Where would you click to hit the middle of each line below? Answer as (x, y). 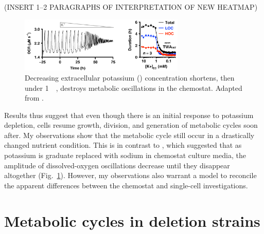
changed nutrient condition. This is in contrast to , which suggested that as (123, 145)
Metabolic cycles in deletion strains (132, 220)
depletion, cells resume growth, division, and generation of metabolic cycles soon (131, 125)
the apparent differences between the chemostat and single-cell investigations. (126, 185)
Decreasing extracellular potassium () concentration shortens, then (130, 77)
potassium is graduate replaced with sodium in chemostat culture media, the (125, 155)
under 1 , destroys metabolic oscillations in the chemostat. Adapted (134, 87)
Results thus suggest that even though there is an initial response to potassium (129, 115)
